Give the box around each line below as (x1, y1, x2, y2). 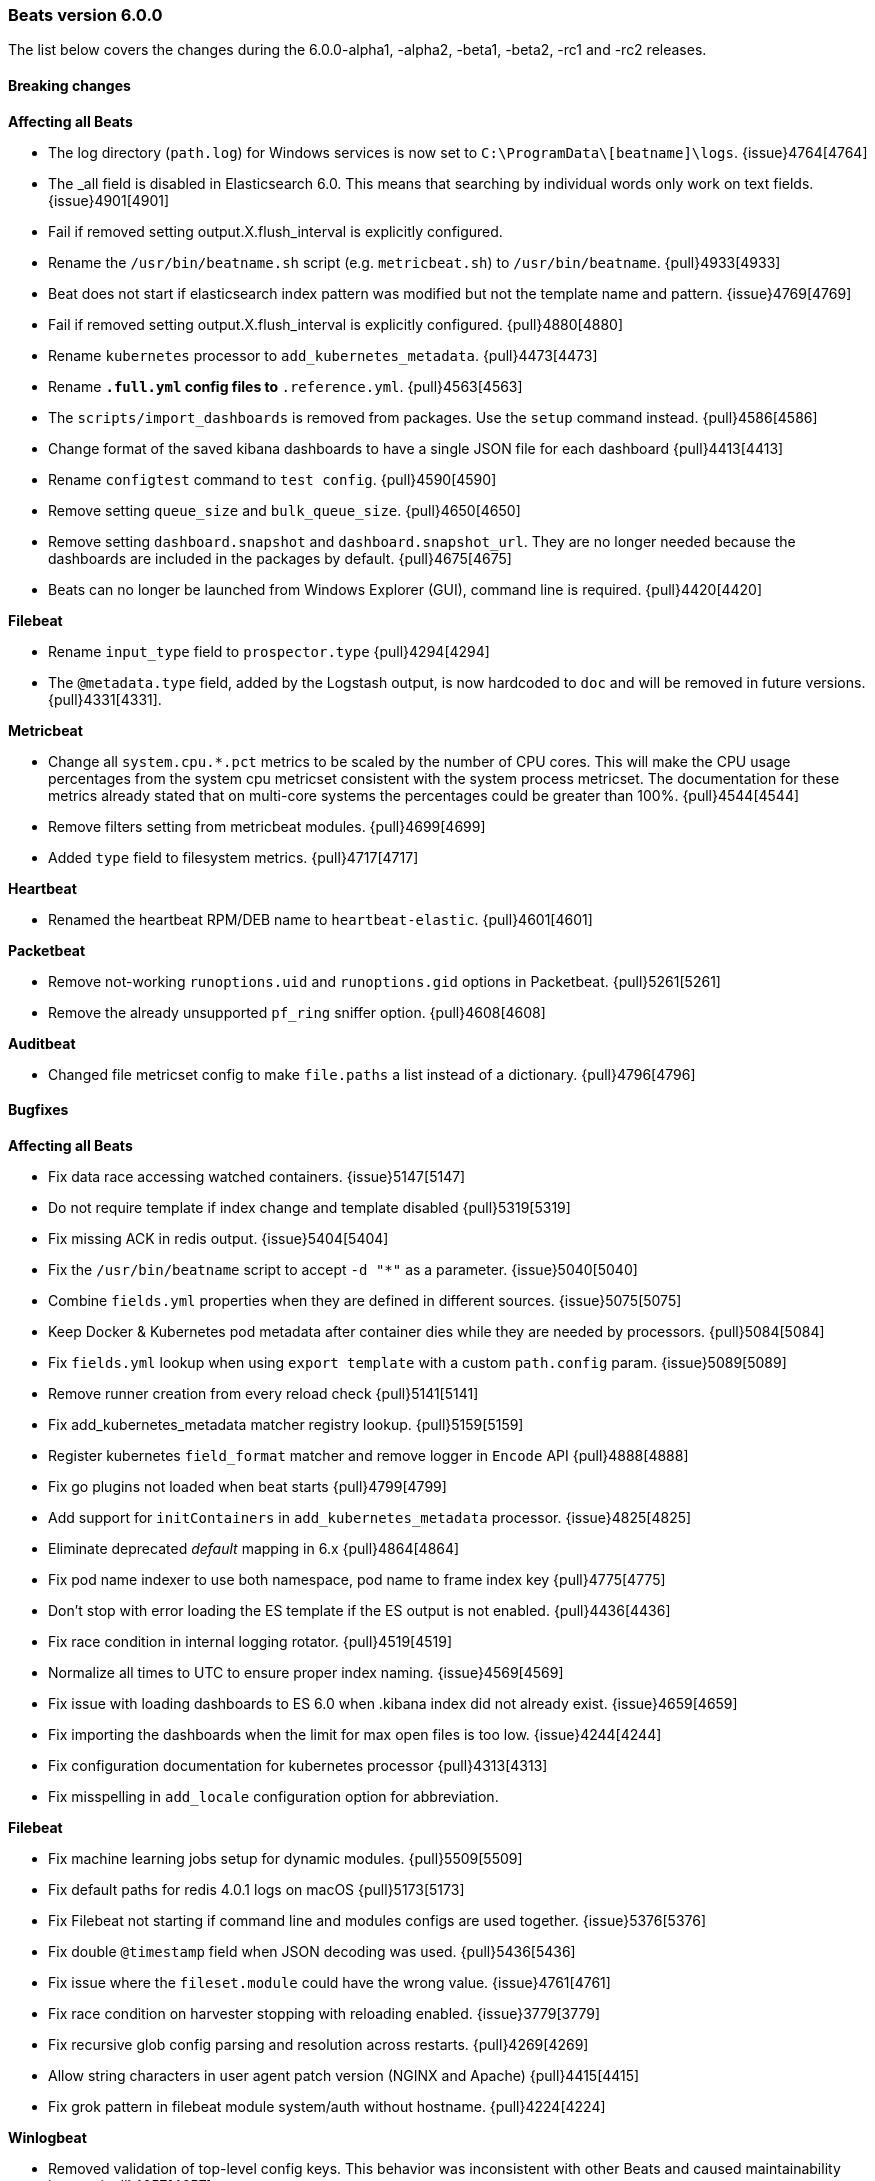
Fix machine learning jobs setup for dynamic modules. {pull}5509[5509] (48, 1849, 523, 1867)
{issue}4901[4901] (48, 191, 170, 209)
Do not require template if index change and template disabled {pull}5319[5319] (48, 1198, 571, 1216)
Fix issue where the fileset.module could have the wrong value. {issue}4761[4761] (48, 1973, 611, 1991)
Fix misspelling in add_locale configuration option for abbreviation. (48, 1787, 499, 1805)
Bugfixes (8, 1101, 69, 1119)
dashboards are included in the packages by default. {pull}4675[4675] (48, 549, 512, 567)
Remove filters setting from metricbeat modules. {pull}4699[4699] (48, 817, 486, 835)
